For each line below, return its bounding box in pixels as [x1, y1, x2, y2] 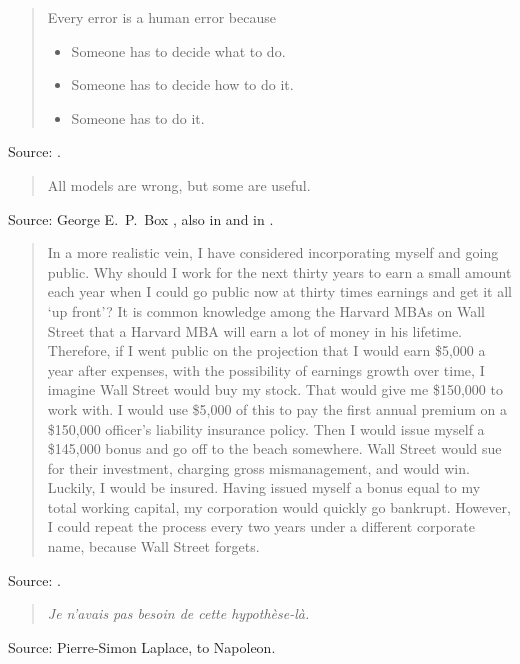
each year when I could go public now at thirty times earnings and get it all [47, 281, 512, 302]
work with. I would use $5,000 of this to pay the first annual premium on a [47, 398, 508, 419]
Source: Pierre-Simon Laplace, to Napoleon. [8, 636, 276, 657]
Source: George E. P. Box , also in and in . [8, 208, 274, 229]
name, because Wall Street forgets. [47, 536, 260, 557]
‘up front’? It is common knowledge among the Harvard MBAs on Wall [47, 300, 485, 321]
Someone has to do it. [71, 107, 205, 128]
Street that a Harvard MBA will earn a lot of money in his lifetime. [47, 320, 462, 341]
